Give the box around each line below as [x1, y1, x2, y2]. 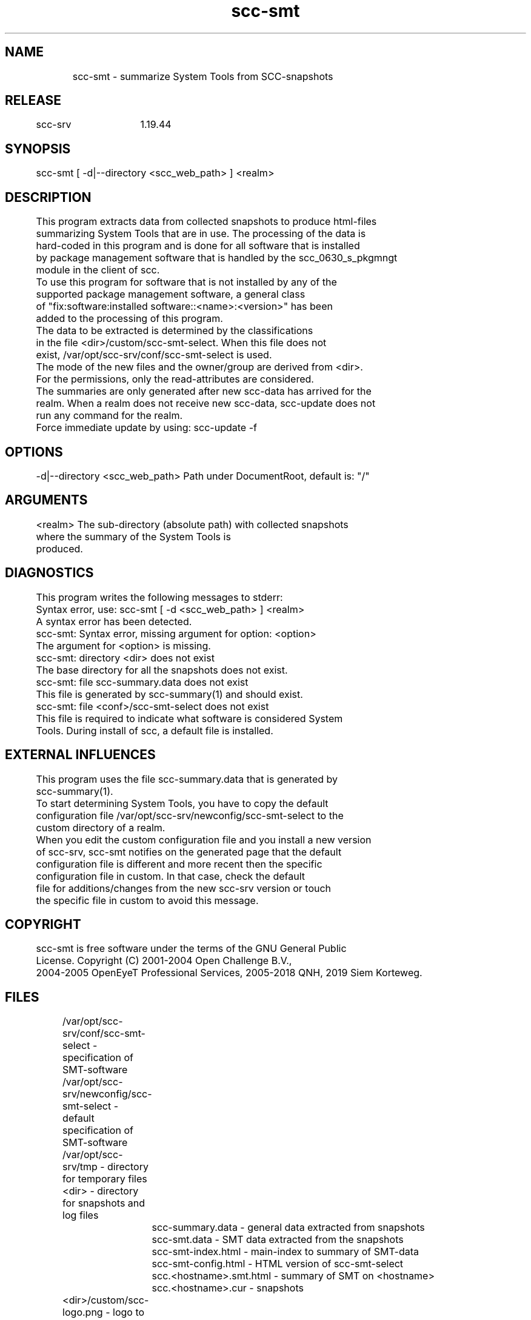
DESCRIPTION [5, 189, 92, 205]
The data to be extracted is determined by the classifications [36, 324, 313, 337]
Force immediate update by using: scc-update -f [36, 421, 257, 434]
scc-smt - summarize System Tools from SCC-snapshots [72, 70, 333, 82]
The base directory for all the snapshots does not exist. [36, 663, 288, 676]
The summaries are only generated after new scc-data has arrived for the [36, 385, 372, 398]
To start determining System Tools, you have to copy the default [36, 797, 329, 809]
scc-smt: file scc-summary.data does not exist [36, 675, 249, 688]
